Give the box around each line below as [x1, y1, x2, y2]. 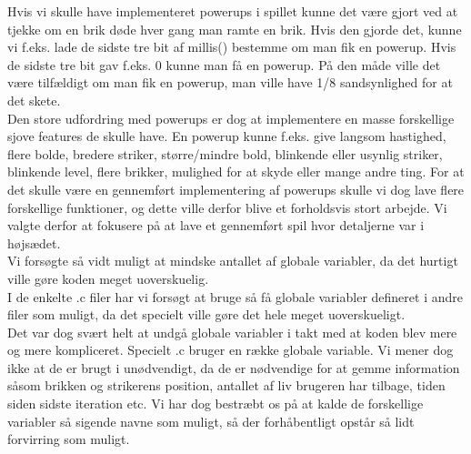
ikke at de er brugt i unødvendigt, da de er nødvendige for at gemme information [7, 358, 460, 377]
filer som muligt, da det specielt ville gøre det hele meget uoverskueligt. [7, 305, 406, 324]
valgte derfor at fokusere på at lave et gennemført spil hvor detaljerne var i [7, 216, 425, 235]
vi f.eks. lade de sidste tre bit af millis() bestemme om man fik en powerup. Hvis [7, 37, 456, 56]
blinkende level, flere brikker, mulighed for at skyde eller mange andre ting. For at [7, 162, 465, 181]
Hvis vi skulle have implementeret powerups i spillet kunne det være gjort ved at [7, 2, 458, 20]
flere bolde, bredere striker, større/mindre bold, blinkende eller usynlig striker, [7, 144, 443, 163]
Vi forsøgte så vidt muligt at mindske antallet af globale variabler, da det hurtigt [7, 251, 458, 270]
